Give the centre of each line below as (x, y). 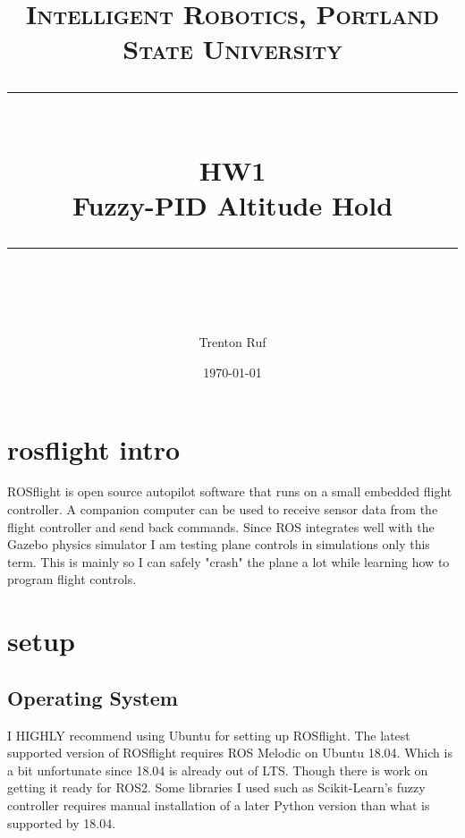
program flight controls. (72, 579)
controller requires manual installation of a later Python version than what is (219, 804)
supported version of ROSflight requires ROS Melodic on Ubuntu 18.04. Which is (230, 753)
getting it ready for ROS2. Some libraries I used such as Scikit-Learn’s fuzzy (216, 787)
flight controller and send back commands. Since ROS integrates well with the (221, 526)
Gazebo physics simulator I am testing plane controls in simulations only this (219, 544)
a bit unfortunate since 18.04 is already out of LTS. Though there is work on (218, 770)
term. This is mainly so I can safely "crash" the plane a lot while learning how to (228, 561)
